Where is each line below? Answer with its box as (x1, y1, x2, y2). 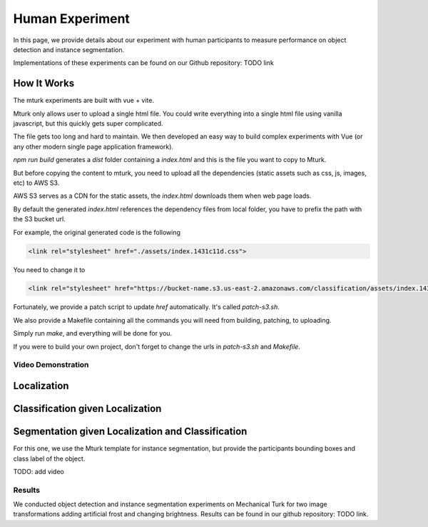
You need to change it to (13, 265, 86, 274)
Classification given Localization (13, 403, 162, 415)
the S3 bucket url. (13, 215, 66, 224)
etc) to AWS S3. (13, 179, 60, 187)
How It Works (13, 77, 75, 89)
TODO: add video (13, 467, 64, 476)
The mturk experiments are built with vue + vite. (13, 96, 155, 105)
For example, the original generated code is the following (13, 228, 181, 236)
